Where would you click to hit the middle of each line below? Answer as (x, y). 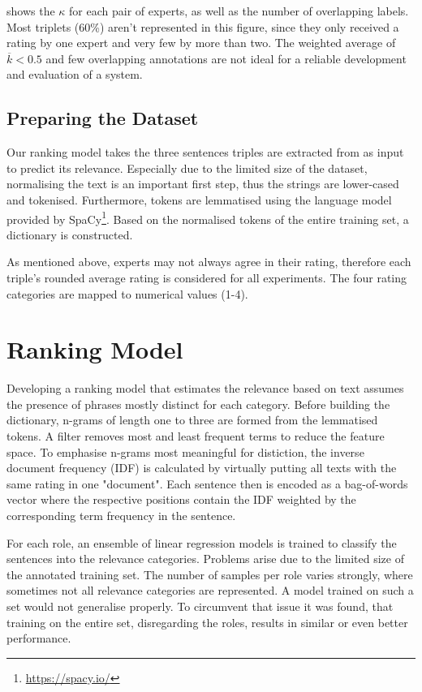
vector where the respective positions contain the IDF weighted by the (181, 499)
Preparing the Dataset (103, 118)
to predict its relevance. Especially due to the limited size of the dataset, (187, 168)
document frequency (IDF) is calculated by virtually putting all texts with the (202, 468)
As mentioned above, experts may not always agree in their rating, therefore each (209, 262)
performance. (39, 638)
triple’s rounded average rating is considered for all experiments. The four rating (207, 277)
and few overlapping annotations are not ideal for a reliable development (226, 58)
